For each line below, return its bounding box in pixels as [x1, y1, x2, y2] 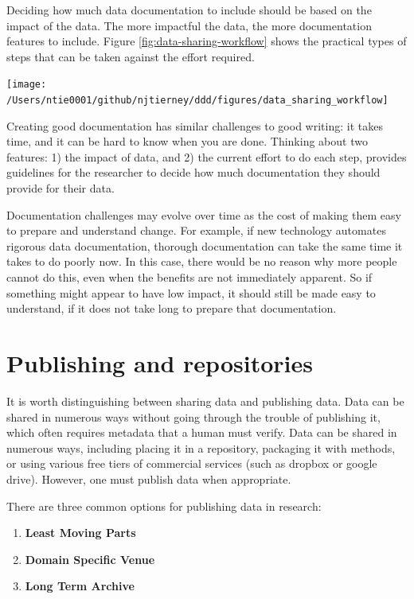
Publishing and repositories [6, 347, 313, 379]
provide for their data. [6, 180, 115, 196]
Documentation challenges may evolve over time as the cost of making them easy [6, 206, 401, 223]
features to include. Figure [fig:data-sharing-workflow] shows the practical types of [6, 33, 407, 49]
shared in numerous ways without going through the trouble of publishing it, [6, 408, 381, 425]
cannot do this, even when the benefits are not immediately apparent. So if [6, 269, 373, 286]
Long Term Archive [25, 578, 135, 594]
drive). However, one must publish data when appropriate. [6, 470, 291, 487]
